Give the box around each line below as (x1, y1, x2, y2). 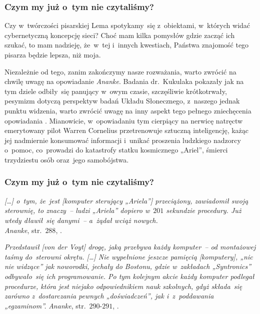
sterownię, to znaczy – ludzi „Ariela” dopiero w (4, 205, 150, 215)
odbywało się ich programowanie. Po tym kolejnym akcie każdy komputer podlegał (4, 270, 254, 281)
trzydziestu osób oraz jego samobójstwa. (4, 154, 129, 164)
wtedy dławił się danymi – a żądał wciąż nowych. (4, 214, 158, 225)
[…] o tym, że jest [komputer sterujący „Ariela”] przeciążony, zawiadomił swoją (4, 195, 248, 205)
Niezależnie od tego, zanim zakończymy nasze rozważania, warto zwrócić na (4, 66, 236, 76)
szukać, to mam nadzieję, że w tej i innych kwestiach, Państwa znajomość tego (4, 39, 249, 50)
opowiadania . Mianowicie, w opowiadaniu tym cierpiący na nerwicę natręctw (4, 115, 243, 125)
